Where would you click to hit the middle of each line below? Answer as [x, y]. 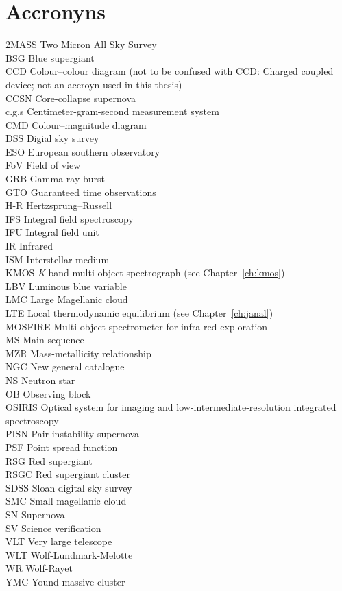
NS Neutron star [40, 379]
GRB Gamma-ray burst [56, 179]
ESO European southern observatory [83, 151]
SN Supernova [35, 514]
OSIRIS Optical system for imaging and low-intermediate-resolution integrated [171, 407]
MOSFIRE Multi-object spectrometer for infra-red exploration [137, 326]
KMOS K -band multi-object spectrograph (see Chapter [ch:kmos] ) [145, 273]
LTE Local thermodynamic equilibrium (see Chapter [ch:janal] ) [139, 313]
